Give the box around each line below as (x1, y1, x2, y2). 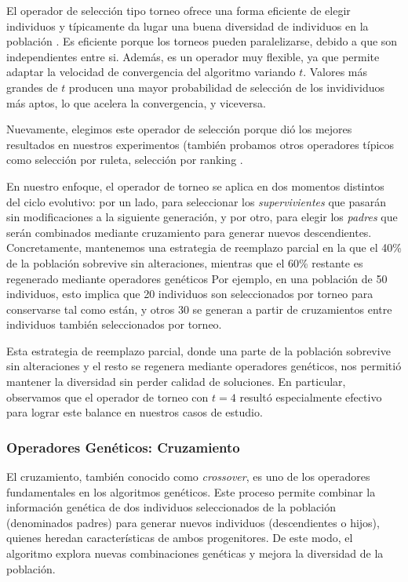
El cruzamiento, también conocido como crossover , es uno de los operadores (6, 468, 370, 485)
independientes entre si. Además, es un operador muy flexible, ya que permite (6, 48, 380, 64)
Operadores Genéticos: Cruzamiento (6, 437, 240, 457)
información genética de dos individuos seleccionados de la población (6, 499, 336, 515)
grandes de (6, 78, 58, 95)
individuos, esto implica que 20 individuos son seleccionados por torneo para (6, 286, 373, 302)
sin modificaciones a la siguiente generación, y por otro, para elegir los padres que (6, 209, 398, 225)
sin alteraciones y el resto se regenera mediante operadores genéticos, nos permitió (6, 358, 402, 374)
